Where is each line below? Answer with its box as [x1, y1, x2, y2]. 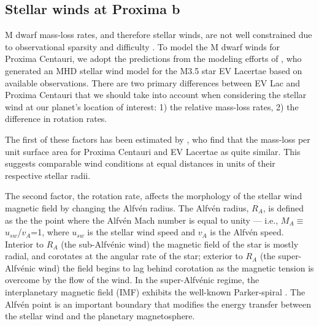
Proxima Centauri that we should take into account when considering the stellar [5, 88, 307, 101]
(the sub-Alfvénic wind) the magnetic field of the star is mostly [61, 237, 299, 250]
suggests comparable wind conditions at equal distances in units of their [5, 157, 275, 170]
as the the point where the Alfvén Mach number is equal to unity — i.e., [5, 213, 279, 226]
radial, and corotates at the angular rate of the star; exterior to [5, 249, 243, 262]
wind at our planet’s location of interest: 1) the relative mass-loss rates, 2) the [5, 100, 299, 113]
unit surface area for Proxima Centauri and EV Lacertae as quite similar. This [5, 145, 301, 157]
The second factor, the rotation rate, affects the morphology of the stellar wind [5, 189, 302, 202]
